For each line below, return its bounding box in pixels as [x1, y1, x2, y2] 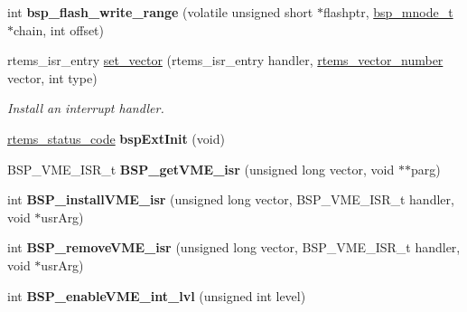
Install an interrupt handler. [7, 99, 164, 118]
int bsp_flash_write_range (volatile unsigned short [7, 3, 313, 21]
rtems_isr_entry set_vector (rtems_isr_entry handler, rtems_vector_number [7, 51, 444, 70]
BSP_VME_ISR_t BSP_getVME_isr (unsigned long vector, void [7, 159, 395, 178]
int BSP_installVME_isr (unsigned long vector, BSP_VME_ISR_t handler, [7, 190, 454, 209]
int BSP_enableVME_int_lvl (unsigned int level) [7, 286, 306, 305]
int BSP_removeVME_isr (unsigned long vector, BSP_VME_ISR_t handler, [7, 238, 461, 257]
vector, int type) [7, 68, 98, 87]
